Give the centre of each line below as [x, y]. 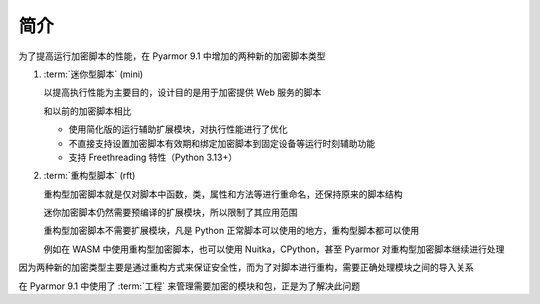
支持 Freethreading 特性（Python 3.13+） [153, 157]
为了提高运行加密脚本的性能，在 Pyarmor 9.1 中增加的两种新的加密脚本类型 [172, 56]
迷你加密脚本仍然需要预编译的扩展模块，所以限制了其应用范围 [170, 212]
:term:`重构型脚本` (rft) [89, 176]
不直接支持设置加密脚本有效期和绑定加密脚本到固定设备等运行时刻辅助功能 [221, 143]
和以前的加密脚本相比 [87, 111]
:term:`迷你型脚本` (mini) [93, 74]
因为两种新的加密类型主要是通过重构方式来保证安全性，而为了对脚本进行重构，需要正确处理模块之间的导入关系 [246, 267]
